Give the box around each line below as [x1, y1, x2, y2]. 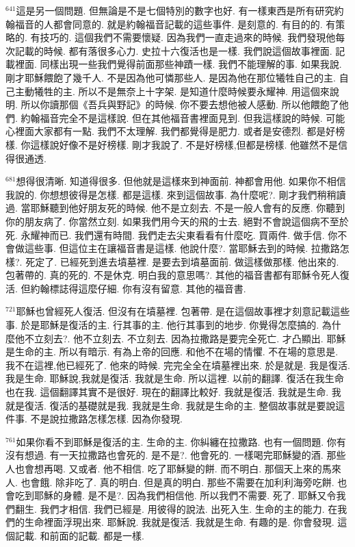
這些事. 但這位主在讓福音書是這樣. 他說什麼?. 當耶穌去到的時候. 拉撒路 [24, 241, 340, 255]
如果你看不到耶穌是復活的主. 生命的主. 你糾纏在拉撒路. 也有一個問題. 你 [16, 434, 337, 448]
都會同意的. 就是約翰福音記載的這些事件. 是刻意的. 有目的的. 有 [53, 16, 336, 31]
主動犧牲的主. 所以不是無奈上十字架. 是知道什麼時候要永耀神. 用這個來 [14, 84, 330, 98]
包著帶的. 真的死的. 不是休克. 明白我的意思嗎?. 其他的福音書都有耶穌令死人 [5, 268, 340, 282]
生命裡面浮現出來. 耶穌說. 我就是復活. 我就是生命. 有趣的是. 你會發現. [24, 515, 334, 529]
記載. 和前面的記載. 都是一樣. [14, 528, 144, 542]
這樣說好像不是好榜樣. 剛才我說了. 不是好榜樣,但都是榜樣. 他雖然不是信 [30, 137, 348, 151]
